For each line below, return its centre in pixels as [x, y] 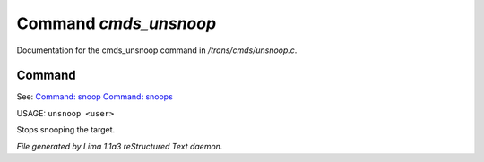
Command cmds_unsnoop [117, 23]
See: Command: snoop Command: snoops [95, 97]
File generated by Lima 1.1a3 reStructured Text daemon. [120, 146]
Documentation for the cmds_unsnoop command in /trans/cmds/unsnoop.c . [157, 50]
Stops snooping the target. [66, 130]
